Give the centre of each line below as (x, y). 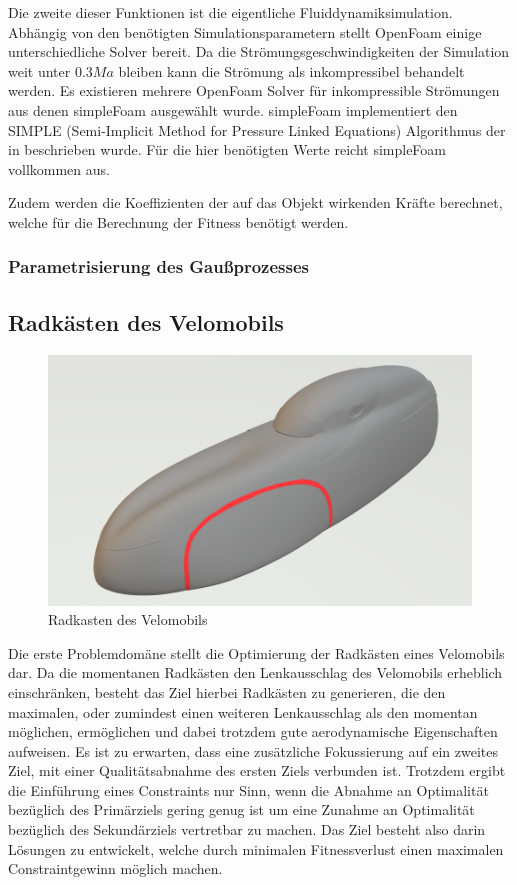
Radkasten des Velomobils (128, 619)
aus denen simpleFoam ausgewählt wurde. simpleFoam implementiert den (233, 109)
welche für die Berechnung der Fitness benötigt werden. (178, 221)
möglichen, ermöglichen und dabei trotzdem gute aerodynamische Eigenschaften (253, 731)
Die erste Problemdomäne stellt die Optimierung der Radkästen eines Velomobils (256, 652)
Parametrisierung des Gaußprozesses (158, 266)
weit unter (39, 70)
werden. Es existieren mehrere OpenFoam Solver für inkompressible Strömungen (254, 90)
